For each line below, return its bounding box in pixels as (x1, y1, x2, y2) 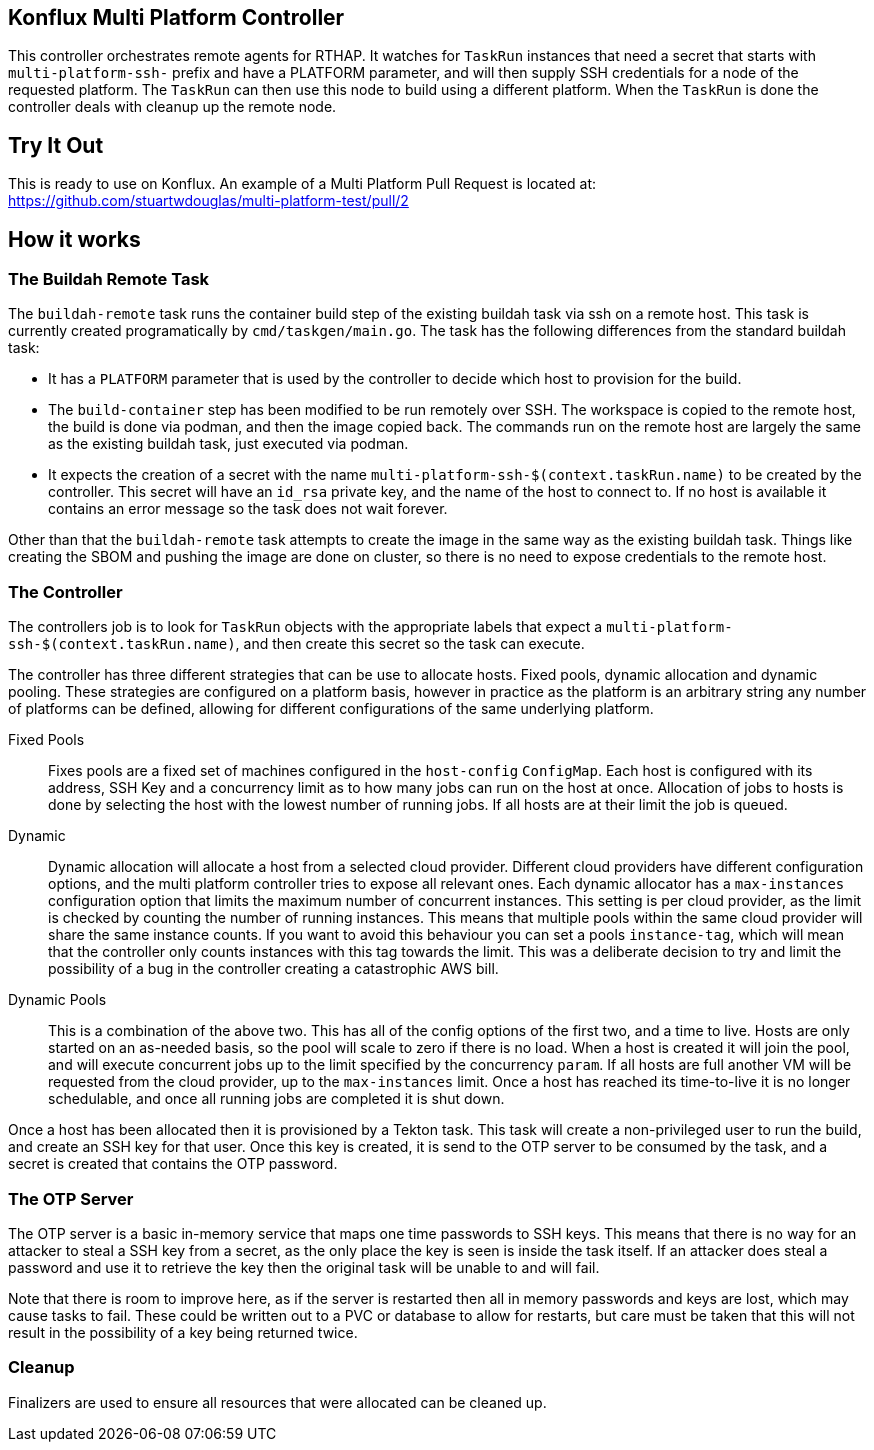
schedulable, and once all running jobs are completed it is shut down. (48, 1090, 505, 1108)
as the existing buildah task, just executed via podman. (48, 435, 409, 453)
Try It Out (8, 132, 104, 158)
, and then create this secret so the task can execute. (235, 635, 585, 653)
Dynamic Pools (8, 991, 107, 1009)
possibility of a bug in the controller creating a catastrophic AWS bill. (48, 960, 499, 978)
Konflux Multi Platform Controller (8, 5, 345, 30)
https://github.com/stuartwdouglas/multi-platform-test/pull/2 (8, 192, 409, 210)
